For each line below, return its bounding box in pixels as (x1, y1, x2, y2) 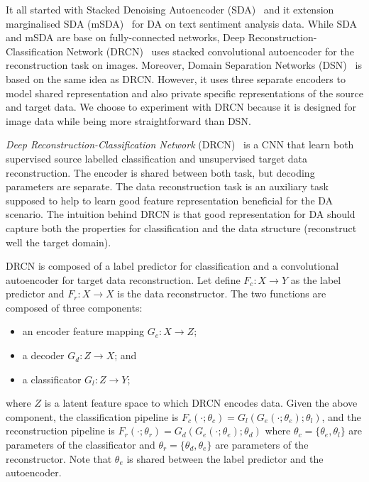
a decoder (22, 348, 65, 363)
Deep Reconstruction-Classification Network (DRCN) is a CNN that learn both (6, 137, 354, 152)
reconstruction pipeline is (6, 423, 115, 438)
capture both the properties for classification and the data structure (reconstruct (6, 220, 357, 235)
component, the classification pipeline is (6, 409, 179, 424)
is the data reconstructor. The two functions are (117, 286, 326, 301)
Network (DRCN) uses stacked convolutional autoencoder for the (66, 43, 354, 58)
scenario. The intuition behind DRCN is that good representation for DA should (6, 207, 356, 221)
